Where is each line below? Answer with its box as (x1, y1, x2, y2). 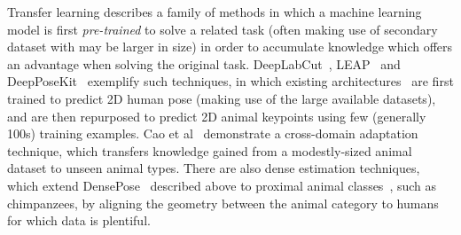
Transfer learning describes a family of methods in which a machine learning (7, 3, 422, 20)
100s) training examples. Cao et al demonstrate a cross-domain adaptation (7, 124, 418, 143)
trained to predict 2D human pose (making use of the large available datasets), (7, 89, 436, 107)
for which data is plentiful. (7, 211, 151, 230)
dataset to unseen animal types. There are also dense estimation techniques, (7, 159, 420, 177)
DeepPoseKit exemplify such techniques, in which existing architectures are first (7, 72, 454, 90)
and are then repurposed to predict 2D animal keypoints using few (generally (7, 106, 426, 125)
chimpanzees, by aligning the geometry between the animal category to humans (7, 193, 439, 212)
